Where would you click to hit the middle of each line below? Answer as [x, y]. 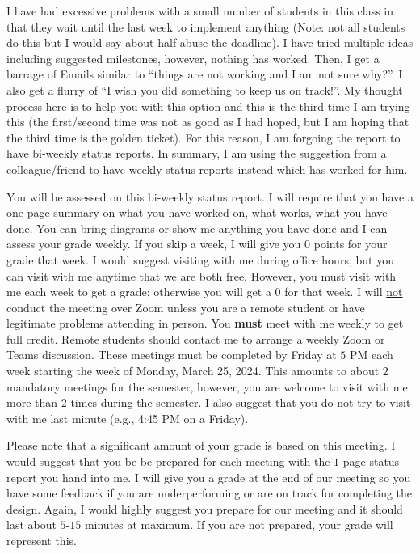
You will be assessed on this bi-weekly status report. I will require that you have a [210, 196]
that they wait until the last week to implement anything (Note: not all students [206, 26]
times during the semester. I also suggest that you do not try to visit [241, 402]
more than [32, 402]
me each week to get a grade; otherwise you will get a [139, 292]
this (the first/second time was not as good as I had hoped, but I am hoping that [208, 122]
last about [31, 524]
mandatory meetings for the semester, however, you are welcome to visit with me [207, 386]
